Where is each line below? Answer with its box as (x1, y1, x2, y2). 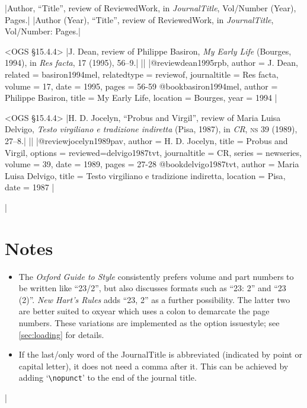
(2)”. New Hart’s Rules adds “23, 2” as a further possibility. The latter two (18, 293, 290, 305)
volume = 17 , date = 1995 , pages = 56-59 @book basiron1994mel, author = (5, 79, 278, 92)
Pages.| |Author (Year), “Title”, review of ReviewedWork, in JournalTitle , (5, 13, 274, 26)
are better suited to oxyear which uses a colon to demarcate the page (18, 305, 270, 317)
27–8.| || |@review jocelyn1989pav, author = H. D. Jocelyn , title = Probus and (5, 134, 288, 146)
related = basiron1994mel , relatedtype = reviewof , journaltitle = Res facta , (5, 68, 279, 80)
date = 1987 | (5, 181, 55, 193)
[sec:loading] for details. (18, 328, 104, 340)
